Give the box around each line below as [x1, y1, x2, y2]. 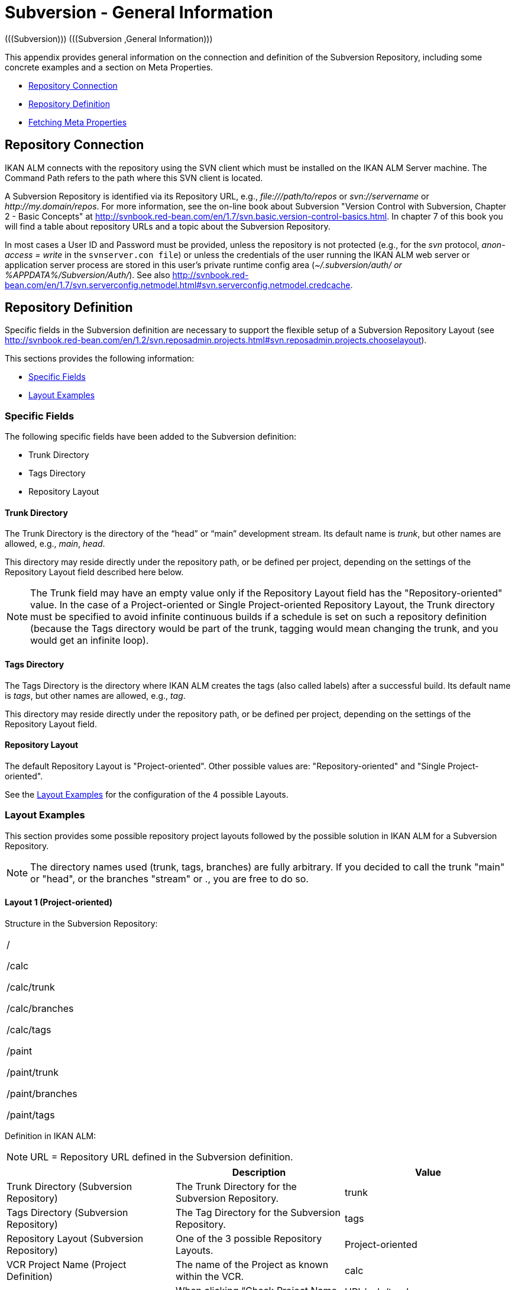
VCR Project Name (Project [7, 1258, 127, 1270]
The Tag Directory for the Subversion [175, 1206, 341, 1218]
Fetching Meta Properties [28, 117, 127, 127]
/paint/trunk [7, 1066, 59, 1078]
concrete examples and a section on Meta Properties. [5, 62, 213, 72]
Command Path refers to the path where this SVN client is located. [5, 172, 263, 183]
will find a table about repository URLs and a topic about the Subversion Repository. [5, 221, 331, 231]
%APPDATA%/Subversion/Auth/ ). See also [5, 269, 170, 280]
